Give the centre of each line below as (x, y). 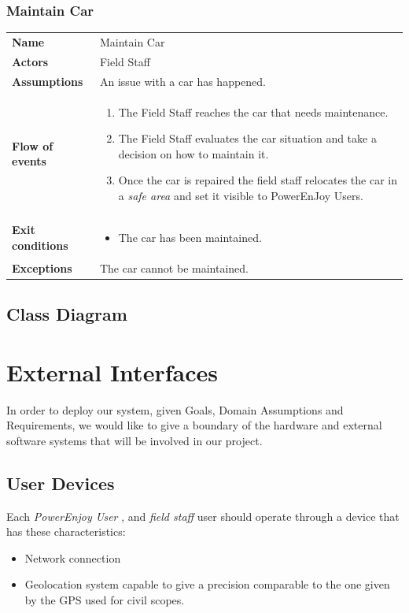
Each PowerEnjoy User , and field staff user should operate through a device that (203, 516)
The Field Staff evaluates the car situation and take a (247, 138)
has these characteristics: (66, 531)
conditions (40, 245)
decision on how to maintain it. (193, 153)
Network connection (73, 557)
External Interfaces (112, 372)
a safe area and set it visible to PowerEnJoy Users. (241, 195)
